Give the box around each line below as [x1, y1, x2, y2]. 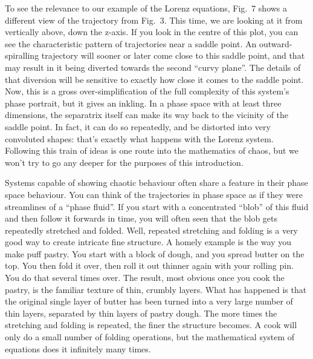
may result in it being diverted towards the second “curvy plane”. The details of [5, 61, 301, 73]
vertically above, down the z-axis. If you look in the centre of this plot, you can [5, 25, 298, 38]
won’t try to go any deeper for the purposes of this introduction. [5, 156, 244, 168]
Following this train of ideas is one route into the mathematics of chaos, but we [5, 144, 298, 157]
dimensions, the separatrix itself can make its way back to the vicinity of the [5, 108, 289, 121]
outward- [259, 37, 292, 50]
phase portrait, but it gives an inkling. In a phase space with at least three [5, 96, 282, 109]
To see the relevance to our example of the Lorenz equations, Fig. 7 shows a [5, 2, 288, 14]
